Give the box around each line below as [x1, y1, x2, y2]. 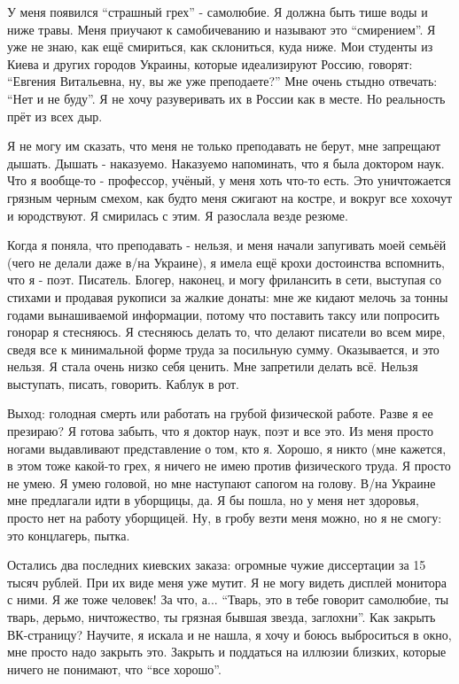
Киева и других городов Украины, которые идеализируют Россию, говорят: [7, 54, 413, 73]
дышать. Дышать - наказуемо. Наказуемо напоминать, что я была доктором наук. [7, 153, 445, 172]
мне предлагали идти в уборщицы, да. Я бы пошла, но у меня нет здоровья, [7, 491, 419, 509]
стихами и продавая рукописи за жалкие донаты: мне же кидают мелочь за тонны [7, 287, 448, 306]
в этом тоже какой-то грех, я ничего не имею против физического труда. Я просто [7, 456, 451, 475]
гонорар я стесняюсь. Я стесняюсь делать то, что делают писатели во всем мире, [7, 323, 446, 341]
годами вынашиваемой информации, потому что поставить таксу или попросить [7, 305, 440, 323]
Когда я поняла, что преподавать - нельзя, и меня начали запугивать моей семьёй [7, 236, 447, 254]
